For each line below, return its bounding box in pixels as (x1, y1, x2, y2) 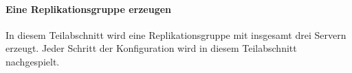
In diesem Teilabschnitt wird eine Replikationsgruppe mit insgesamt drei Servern (5, 27, 346, 42)
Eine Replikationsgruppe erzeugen (5, 1, 172, 16)
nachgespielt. (5, 54, 60, 68)
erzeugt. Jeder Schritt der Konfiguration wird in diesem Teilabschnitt (5, 41, 297, 55)
